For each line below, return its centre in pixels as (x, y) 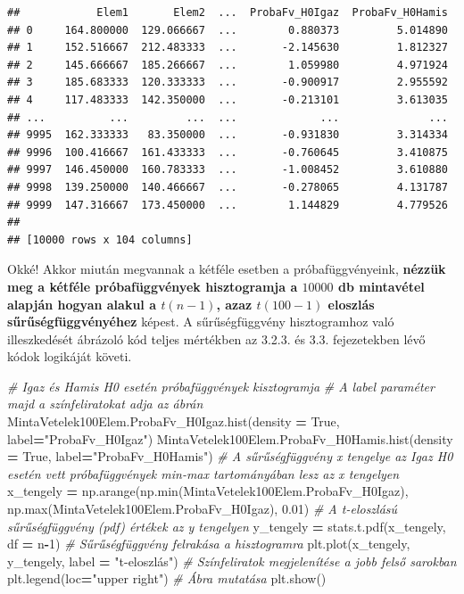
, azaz (234, 304)
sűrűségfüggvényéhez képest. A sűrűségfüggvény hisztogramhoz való (201, 322)
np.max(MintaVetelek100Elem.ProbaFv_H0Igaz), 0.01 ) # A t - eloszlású (203, 509)
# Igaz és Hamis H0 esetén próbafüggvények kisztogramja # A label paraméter (221, 386)
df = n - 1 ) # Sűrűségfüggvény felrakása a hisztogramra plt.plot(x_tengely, (209, 544)
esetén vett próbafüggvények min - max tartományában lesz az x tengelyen (203, 473)
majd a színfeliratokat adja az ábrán (105, 404)
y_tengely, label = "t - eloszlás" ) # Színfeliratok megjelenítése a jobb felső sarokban (232, 561)
